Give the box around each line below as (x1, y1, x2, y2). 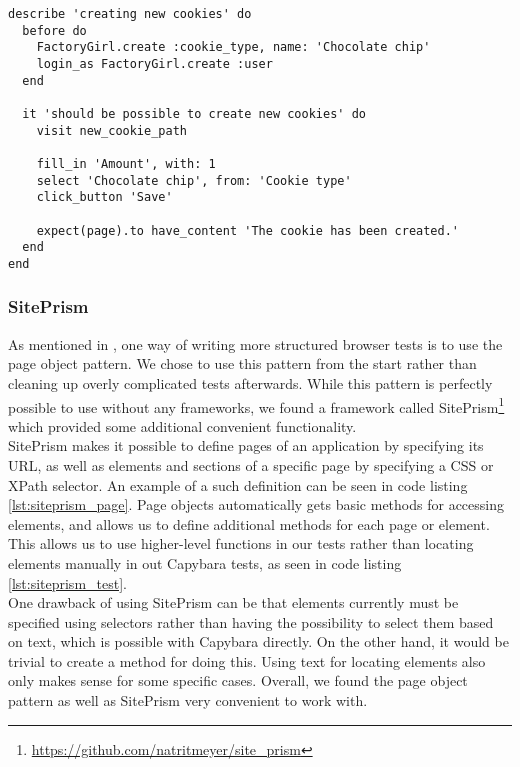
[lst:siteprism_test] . (8, 572, 127, 593)
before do (22, 23, 87, 38)
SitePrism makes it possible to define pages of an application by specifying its (8, 435, 484, 456)
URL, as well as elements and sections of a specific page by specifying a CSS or (8, 454, 494, 475)
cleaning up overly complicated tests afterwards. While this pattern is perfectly (8, 372, 493, 393)
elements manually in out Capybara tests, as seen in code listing (8, 552, 402, 573)
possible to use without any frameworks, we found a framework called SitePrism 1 (8, 393, 505, 417)
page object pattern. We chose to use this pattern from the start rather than (8, 353, 477, 374)
